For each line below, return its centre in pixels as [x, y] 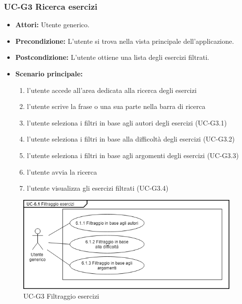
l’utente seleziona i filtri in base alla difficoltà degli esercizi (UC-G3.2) [131, 139]
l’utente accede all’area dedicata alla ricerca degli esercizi [112, 90]
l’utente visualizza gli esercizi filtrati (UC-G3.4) [98, 188]
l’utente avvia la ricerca [62, 171]
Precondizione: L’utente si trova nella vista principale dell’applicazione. [125, 41]
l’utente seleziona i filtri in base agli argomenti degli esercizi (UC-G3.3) [133, 155]
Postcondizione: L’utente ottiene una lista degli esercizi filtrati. [112, 57]
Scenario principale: [49, 73]
